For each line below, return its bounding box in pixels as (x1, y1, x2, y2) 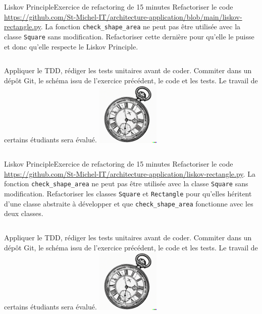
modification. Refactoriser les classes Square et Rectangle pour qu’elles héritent (4, 188, 252, 199)
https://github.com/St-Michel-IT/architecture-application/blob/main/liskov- (4, 11, 242, 22)
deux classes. (4, 208, 43, 219)
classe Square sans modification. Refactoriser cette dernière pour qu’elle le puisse (4, 31, 254, 41)
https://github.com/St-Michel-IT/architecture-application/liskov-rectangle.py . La (4, 168, 255, 179)
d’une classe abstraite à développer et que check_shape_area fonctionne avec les (4, 198, 253, 208)
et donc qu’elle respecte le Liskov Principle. (4, 41, 138, 51)
